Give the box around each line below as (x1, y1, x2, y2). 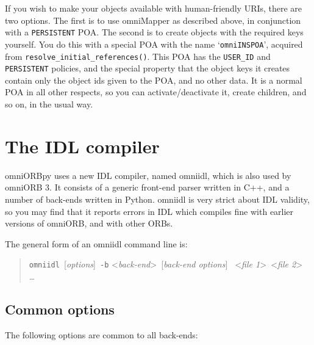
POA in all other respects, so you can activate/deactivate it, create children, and (5, 85, 307, 98)
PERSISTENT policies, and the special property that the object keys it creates (5, 62, 290, 74)
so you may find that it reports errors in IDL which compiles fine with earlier (5, 205, 294, 217)
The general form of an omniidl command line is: (5, 237, 188, 250)
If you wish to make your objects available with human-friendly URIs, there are (5, 2, 302, 14)
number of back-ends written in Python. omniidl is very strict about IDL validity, (5, 192, 310, 205)
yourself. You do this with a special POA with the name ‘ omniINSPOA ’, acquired (5, 37, 303, 50)
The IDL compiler (5, 133, 160, 158)
